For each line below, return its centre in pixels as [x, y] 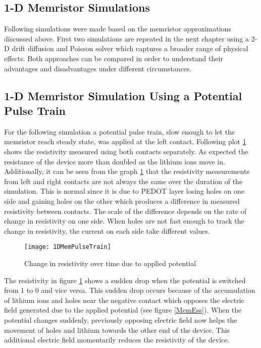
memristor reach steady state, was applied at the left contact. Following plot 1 [125, 141]
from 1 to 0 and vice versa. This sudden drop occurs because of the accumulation [130, 290]
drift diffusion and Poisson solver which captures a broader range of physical [130, 48]
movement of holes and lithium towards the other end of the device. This [117, 330]
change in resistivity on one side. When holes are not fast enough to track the [124, 221]
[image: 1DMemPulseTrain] [68, 247]
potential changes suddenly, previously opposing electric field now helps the [121, 319]
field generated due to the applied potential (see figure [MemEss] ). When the [123, 310]
